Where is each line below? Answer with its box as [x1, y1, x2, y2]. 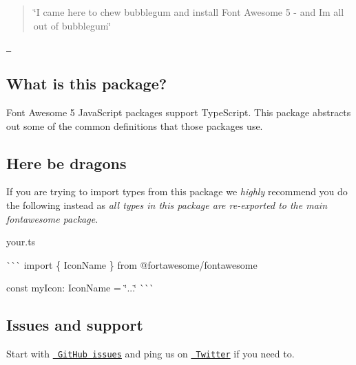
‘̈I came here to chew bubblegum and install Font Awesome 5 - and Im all [33, 5, 344, 19]
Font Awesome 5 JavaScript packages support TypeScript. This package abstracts [6, 105, 351, 120]
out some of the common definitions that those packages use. [6, 118, 263, 133]
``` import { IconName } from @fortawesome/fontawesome [6, 257, 258, 272]
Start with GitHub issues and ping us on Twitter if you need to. [6, 346, 295, 361]
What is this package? [6, 73, 167, 94]
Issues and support [6, 314, 143, 335]
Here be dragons [6, 152, 127, 173]
